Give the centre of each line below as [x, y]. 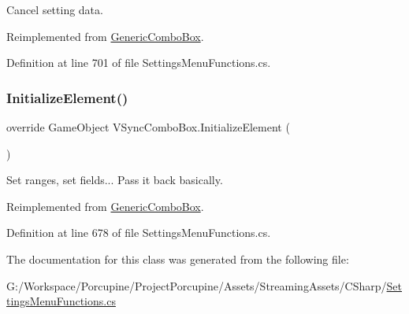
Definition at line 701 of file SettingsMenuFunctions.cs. [139, 63]
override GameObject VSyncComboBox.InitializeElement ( [148, 127]
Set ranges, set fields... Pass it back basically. [115, 180]
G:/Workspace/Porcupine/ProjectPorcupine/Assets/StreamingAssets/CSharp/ [197, 285]
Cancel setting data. [55, 9]
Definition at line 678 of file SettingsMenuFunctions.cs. [139, 233]
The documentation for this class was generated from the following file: [178, 259]
